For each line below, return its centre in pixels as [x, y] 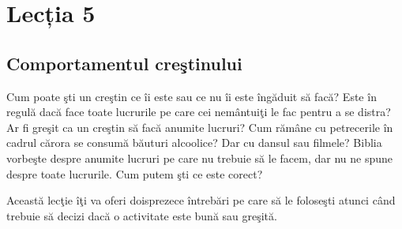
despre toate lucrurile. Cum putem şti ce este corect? [135, 173]
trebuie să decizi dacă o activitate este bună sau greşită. [142, 215]
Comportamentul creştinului [124, 63]
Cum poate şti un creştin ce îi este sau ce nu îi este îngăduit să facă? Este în [192, 96]
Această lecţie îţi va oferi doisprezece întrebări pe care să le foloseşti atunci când [201, 200]
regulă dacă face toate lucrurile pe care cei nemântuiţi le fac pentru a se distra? [199, 112]
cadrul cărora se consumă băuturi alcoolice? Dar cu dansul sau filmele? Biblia [194, 143]
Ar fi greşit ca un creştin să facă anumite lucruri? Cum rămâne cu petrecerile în [200, 127]
